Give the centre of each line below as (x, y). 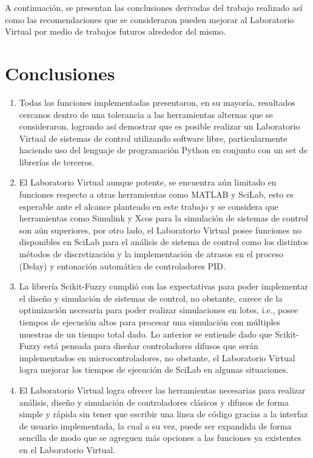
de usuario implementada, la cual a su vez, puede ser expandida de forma (155, 425)
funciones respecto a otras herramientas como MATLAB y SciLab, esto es (156, 194)
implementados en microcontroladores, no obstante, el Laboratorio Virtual (157, 357)
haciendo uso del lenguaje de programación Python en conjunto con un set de (163, 150)
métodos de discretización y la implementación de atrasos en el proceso (151, 254)
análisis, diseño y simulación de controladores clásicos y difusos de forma (154, 402)
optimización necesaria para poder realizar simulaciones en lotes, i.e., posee (159, 310)
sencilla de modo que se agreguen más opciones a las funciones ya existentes (160, 438)
